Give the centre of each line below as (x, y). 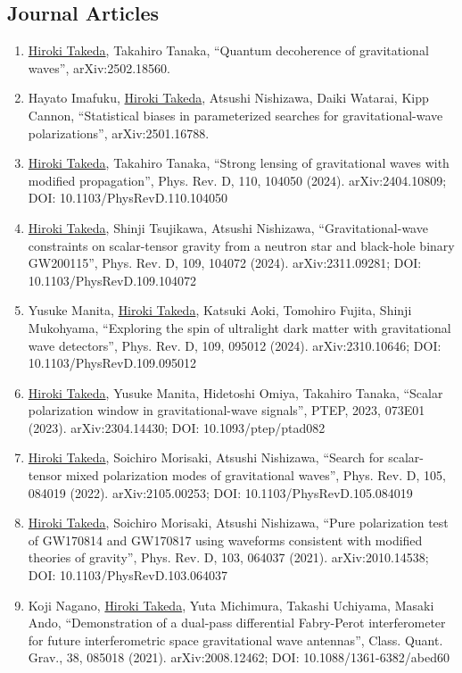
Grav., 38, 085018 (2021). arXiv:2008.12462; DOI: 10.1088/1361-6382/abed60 (239, 657)
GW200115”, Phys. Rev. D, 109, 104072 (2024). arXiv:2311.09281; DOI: (225, 263)
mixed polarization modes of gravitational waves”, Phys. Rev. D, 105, (256, 475)
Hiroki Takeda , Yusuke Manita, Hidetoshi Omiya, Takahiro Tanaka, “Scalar (235, 392)
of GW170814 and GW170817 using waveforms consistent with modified (225, 540)
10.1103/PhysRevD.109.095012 (112, 363)
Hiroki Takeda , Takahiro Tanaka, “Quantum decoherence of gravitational (228, 50)
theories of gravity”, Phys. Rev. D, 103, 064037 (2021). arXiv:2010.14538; (228, 557)
